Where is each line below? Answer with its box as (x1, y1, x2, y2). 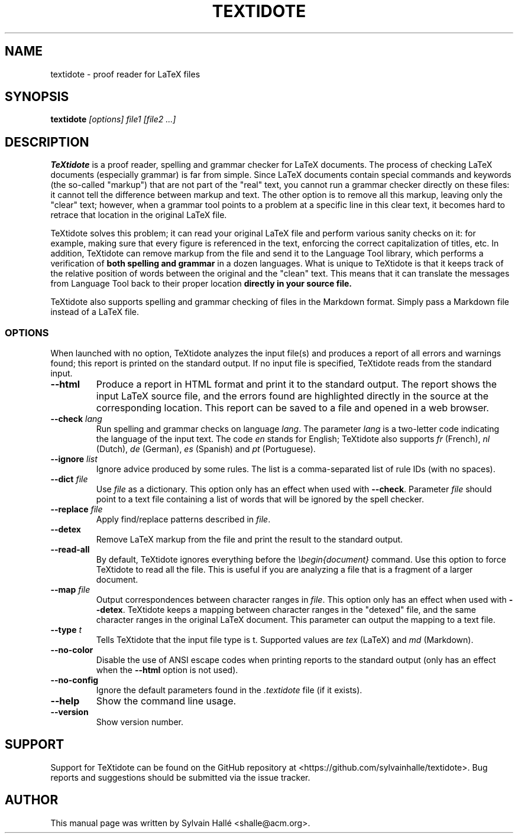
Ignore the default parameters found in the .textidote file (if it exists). (96, 685, 362, 696)
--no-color (50, 645, 93, 655)
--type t (50, 625, 82, 635)
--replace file (50, 504, 103, 515)
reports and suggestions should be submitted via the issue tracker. (50, 772, 310, 782)
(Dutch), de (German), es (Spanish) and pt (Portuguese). (96, 444, 316, 454)
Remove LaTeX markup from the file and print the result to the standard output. (96, 534, 403, 545)
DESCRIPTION (5, 134, 89, 150)
